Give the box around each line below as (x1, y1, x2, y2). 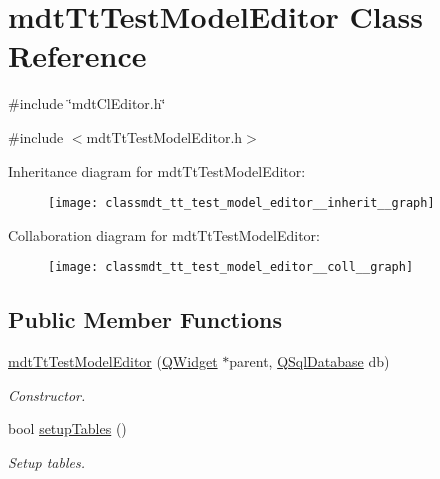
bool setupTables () (8, 418, 127, 439)
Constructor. (8, 384, 86, 405)
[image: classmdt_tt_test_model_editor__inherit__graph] (48, 196, 435, 211)
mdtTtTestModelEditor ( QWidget (8, 351, 218, 372)
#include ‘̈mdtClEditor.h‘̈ (8, 93, 166, 114)
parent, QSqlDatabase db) (229, 351, 390, 372)
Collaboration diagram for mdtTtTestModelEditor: (8, 224, 320, 245)
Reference (8, 35, 147, 76)
